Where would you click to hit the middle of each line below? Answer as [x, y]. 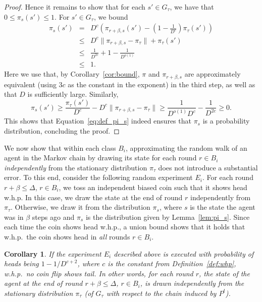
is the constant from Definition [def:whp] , [172, 263]
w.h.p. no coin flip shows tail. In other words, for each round [99, 273]
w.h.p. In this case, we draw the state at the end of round [93, 197]
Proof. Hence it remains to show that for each [75, 7]
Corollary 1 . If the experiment [53, 253]
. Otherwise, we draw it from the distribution [81, 207]
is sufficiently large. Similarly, [73, 94]
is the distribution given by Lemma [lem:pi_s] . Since [168, 217]
